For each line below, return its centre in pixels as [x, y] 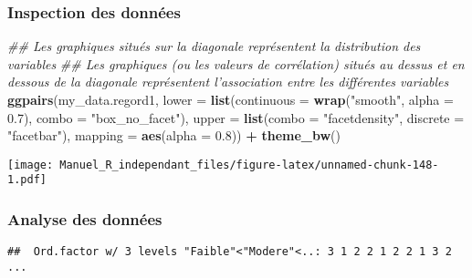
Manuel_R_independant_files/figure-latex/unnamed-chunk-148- [249, 165]
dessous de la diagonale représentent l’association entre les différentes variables [228, 82]
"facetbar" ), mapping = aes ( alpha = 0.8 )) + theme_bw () [174, 135]
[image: [31, 165]
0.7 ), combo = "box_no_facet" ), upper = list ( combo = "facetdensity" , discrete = [236, 117]
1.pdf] [27, 180]
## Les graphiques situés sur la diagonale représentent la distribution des [214, 46]
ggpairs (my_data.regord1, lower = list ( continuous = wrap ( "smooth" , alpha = [231, 99]
